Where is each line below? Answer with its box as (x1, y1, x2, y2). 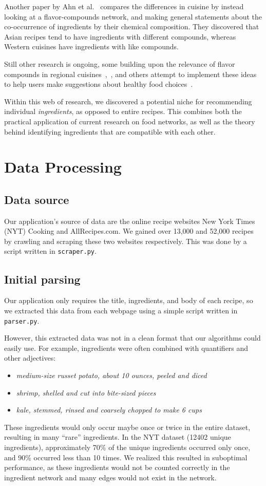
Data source (4, 191, 69, 207)
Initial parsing (4, 271, 81, 287)
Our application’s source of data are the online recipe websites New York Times (4, 215, 255, 226)
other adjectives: (4, 352, 56, 363)
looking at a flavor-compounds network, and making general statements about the (4, 11, 262, 22)
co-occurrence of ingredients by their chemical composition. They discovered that (4, 21, 259, 32)
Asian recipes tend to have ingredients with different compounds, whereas (4, 31, 236, 42)
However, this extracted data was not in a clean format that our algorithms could (4, 332, 261, 343)
